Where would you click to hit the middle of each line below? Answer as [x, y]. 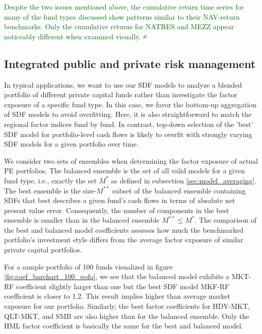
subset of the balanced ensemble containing [179, 190]
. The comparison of [226, 220]
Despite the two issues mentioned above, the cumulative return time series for [124, 7]
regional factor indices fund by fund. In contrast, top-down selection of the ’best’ [129, 124]
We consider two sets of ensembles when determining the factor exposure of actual [131, 160]
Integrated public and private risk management [130, 63]
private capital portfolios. [43, 250]
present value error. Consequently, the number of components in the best [117, 210]
